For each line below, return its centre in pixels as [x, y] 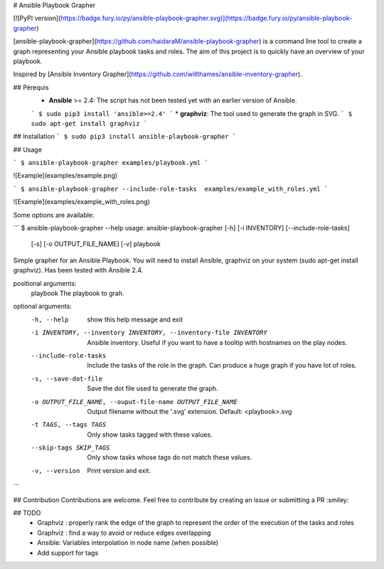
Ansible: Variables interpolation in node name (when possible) [128, 543]
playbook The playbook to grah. [78, 293]
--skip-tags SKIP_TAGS [70, 448]
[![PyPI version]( [37, 18]
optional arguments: [43, 307]
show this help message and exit [135, 319]
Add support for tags [68, 553]
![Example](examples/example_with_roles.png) [82, 202]
